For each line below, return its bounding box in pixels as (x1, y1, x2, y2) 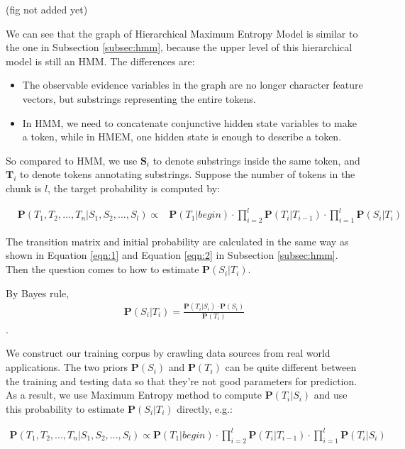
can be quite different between (225, 360, 357, 375)
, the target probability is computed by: (48, 180, 220, 195)
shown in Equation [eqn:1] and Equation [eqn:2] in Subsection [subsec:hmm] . (6, 248, 338, 262)
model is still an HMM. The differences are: (6, 53, 195, 68)
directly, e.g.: (177, 401, 233, 416)
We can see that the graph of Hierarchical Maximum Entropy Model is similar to (6, 26, 358, 40)
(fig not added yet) (6, 2, 88, 16)
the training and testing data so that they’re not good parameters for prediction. (6, 373, 357, 388)
